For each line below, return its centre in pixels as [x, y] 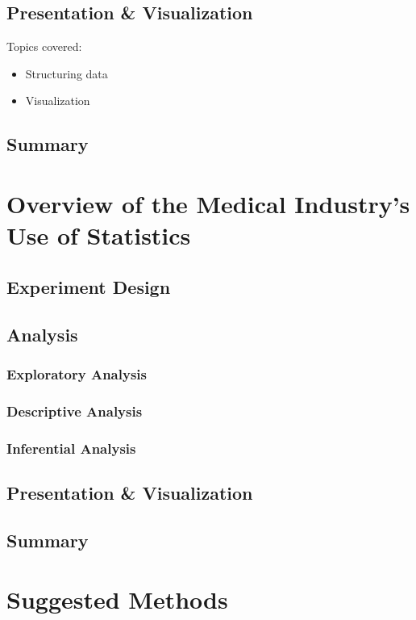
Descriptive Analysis [75, 411]
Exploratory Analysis [77, 373]
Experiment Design [89, 286]
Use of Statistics [99, 235]
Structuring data [67, 73]
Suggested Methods [117, 599]
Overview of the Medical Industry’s [208, 203]
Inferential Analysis [71, 448]
